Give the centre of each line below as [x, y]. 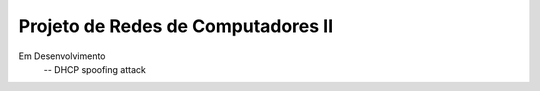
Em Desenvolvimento [62, 56]
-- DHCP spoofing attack [95, 69]
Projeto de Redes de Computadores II [176, 26]
